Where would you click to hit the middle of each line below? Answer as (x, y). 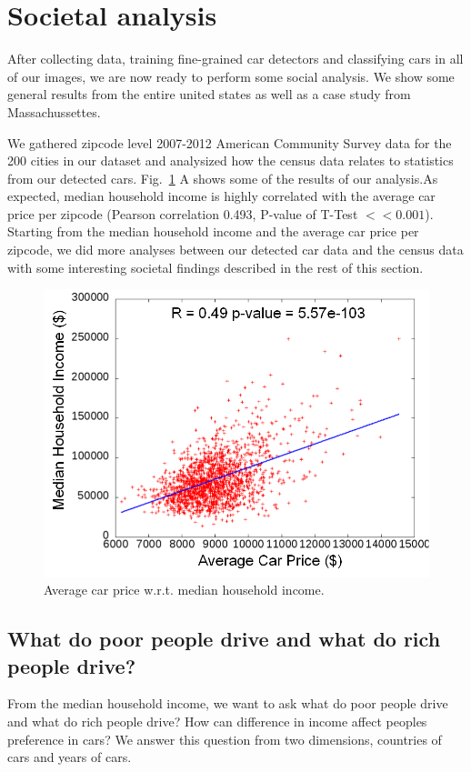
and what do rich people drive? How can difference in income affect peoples (217, 722)
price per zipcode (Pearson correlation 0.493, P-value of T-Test (183, 213)
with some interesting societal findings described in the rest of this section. (215, 267)
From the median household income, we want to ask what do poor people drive (228, 703)
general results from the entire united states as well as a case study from (209, 94)
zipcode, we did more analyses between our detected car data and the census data (235, 250)
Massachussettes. (54, 111)
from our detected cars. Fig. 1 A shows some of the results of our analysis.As (223, 178)
